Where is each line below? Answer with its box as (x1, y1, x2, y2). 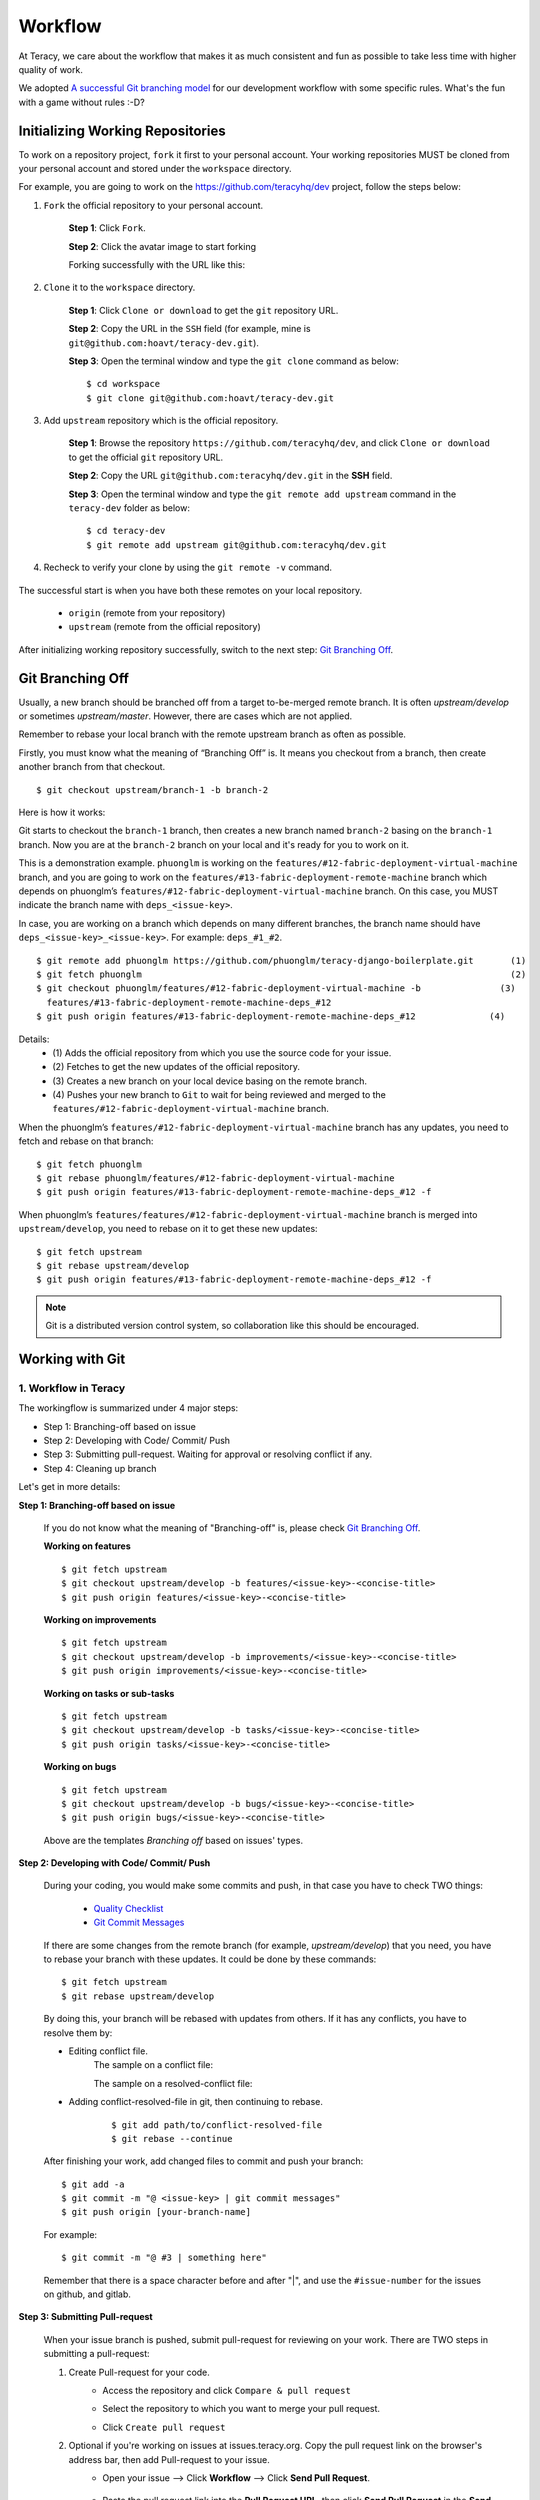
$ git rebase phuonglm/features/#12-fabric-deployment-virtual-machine (36, 1173, 395, 1184)
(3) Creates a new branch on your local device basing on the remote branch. (52, 1075, 368, 1087)
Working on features (43, 1540, 132, 1552)
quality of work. (18, 63, 84, 75)
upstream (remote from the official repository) (68, 621, 262, 633)
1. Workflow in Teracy (18, 1381, 126, 1395)
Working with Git (18, 1350, 126, 1367)
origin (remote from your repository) (68, 607, 226, 619)
